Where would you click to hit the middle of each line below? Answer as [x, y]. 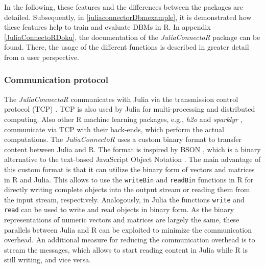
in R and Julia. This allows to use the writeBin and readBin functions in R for [129, 179]
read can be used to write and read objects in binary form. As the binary [119, 209]
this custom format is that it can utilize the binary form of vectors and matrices [129, 169]
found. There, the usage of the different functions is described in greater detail [127, 47]
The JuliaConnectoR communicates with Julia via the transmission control [121, 99]
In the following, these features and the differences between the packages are [124, 7]
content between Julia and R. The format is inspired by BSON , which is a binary [132, 149]
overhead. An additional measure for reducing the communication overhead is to [130, 240]
